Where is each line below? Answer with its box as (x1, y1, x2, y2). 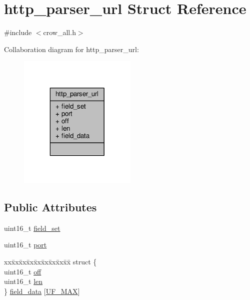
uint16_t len (4, 276, 43, 286)
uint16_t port (4, 239, 47, 250)
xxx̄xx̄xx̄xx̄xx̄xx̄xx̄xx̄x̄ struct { (4, 256, 97, 266)
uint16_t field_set (4, 222, 60, 233)
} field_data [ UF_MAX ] (4, 285, 80, 296)
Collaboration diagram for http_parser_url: (4, 44, 139, 54)
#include (4, 27, 32, 38)
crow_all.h (43, 27, 76, 38)
